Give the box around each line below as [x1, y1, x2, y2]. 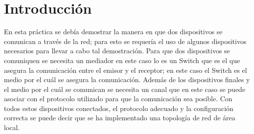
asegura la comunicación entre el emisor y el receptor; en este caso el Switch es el [4, 65, 247, 75]
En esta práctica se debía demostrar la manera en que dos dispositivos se [4, 26, 223, 37]
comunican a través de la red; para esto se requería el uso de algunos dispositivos [4, 36, 247, 46]
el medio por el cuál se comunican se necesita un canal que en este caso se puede [4, 84, 246, 94]
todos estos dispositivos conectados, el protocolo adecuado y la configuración [4, 103, 233, 113]
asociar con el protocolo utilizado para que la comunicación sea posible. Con [4, 93, 232, 104]
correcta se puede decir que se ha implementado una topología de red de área [4, 112, 235, 123]
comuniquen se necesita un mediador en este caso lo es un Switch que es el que [4, 55, 240, 65]
